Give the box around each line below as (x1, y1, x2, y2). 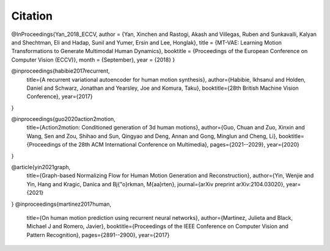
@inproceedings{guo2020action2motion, (11, 115, 116, 123)
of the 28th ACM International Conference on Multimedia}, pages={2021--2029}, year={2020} (62, 141, 299, 148)
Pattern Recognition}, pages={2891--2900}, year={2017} (26, 231, 170, 238)
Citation (11, 9, 53, 23)
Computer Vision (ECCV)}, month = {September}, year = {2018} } (11, 56, 175, 64)
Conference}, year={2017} (26, 93, 93, 100)
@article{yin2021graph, (11, 164, 71, 171)
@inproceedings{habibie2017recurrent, (11, 67, 110, 75)
